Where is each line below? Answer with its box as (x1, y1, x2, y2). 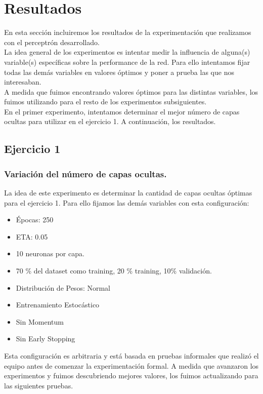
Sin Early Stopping (16, 333, 75, 344)
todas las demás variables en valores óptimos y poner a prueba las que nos (4, 66, 234, 77)
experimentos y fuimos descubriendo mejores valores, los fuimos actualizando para (4, 370, 258, 381)
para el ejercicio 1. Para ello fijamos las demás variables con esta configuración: (4, 197, 249, 208)
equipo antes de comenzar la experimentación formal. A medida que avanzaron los (4, 360, 259, 371)
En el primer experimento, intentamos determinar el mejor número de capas (4, 106, 240, 116)
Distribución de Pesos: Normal (16, 282, 110, 293)
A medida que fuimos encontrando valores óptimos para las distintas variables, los (4, 86, 258, 97)
